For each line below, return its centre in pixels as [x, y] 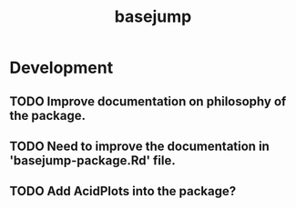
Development [61, 68]
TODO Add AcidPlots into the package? [123, 191]
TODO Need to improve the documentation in [140, 146]
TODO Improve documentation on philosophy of [148, 101]
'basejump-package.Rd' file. [92, 160]
